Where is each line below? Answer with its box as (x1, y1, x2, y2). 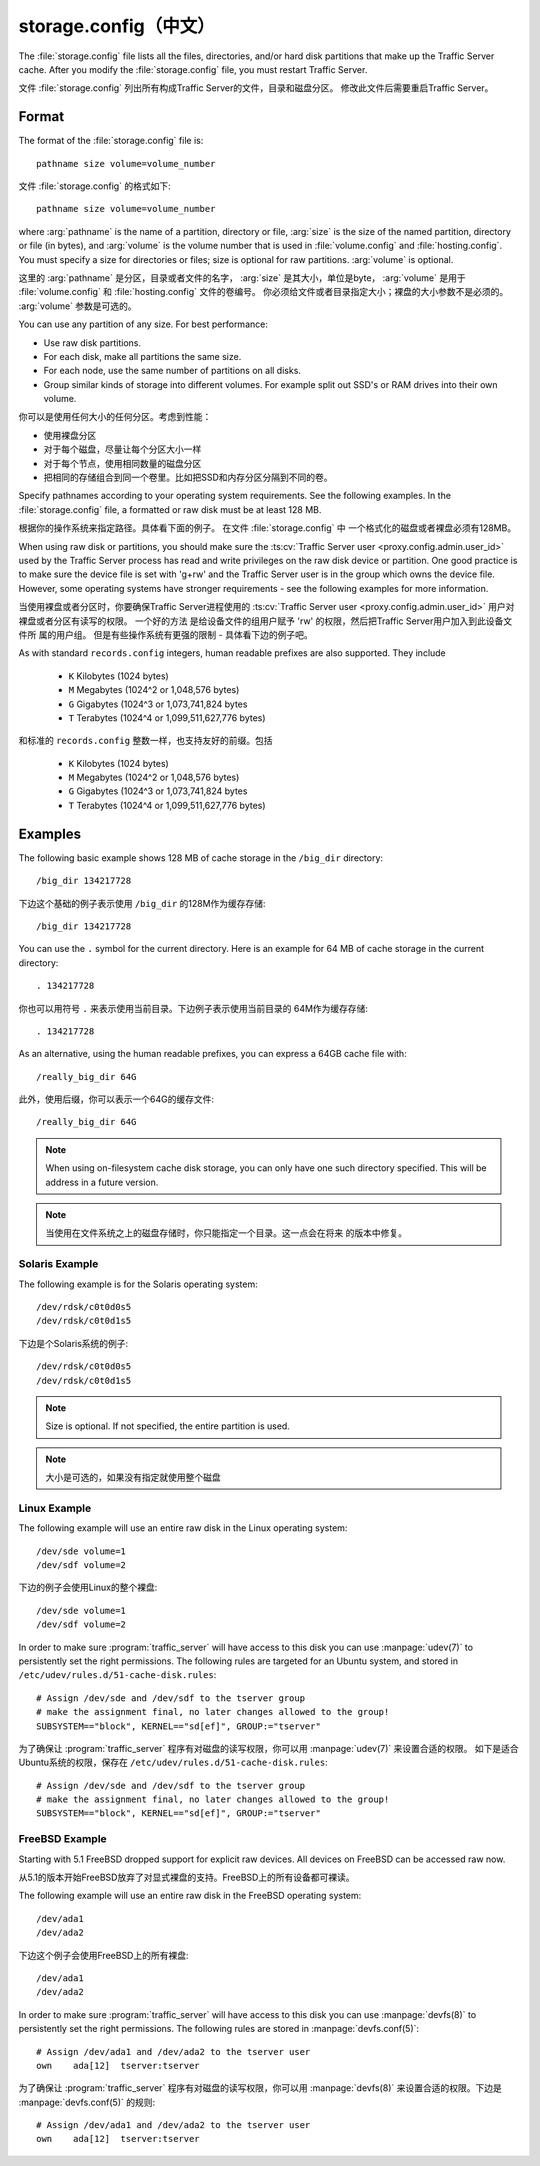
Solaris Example (18, 1257, 99, 1271)
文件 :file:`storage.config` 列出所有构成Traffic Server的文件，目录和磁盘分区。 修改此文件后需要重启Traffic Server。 (18, 82, 494, 94)
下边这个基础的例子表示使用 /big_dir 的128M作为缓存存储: (18, 897, 266, 909)
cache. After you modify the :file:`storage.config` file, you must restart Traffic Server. (18, 63, 368, 75)
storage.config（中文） (18, 15, 215, 37)
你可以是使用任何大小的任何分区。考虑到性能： (18, 411, 212, 423)
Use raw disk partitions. (43, 336, 142, 349)
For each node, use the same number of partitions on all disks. (43, 365, 302, 377)
